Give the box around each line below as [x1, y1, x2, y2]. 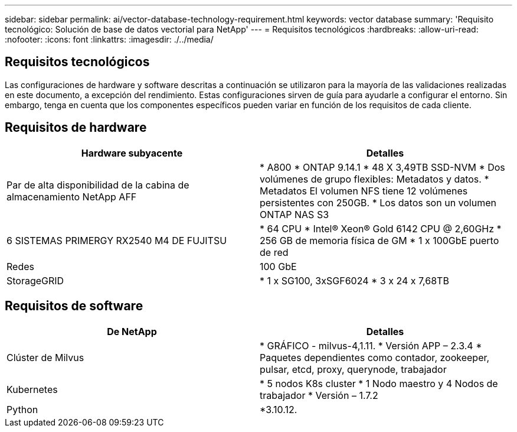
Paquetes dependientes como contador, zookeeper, [260, 351, 490, 363]
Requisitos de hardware [5, 120, 147, 135]
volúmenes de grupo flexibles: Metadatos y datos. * [260, 173, 489, 185]
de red [260, 246, 289, 258]
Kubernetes [6, 383, 58, 395]
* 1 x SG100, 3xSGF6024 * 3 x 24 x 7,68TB [260, 274, 449, 287]
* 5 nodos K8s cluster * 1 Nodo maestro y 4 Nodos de [260, 377, 498, 389]
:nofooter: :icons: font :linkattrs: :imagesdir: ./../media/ [5, 34, 214, 44]
